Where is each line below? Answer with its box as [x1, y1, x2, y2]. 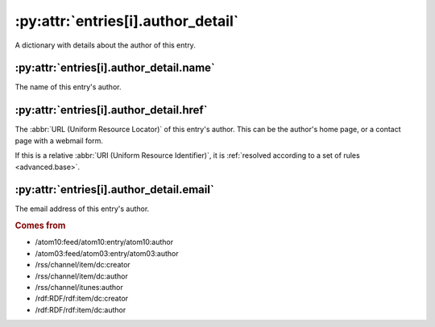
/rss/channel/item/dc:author [35, 271, 128, 281]
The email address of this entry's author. [14, 204, 150, 213]
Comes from [14, 220, 66, 231]
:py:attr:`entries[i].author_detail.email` [14, 183, 215, 197]
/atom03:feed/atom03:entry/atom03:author [35, 248, 179, 258]
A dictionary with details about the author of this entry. [14, 40, 197, 50]
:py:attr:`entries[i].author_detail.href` [14, 103, 208, 117]
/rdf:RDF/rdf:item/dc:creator [35, 294, 129, 304]
